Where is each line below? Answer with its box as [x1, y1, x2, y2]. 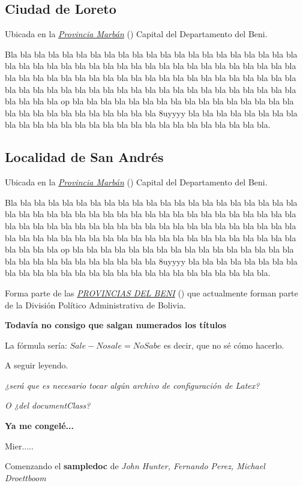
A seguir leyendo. [5, 359, 68, 371]
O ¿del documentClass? [5, 399, 91, 412]
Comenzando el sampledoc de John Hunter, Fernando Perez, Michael [5, 460, 265, 472]
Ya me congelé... [5, 419, 74, 432]
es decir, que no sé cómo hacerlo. [163, 338, 284, 351]
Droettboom [5, 471, 46, 484]
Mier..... [5, 439, 34, 452]
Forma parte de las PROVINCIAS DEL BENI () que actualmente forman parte [5, 286, 298, 299]
